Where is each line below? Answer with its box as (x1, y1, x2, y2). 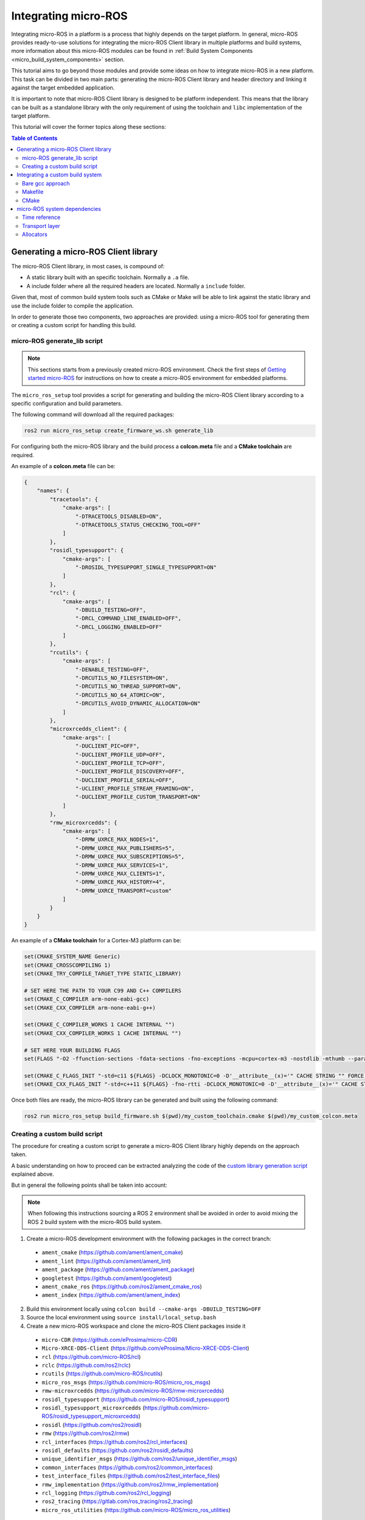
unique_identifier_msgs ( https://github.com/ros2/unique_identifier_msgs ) (41, 1455, 237, 1462)
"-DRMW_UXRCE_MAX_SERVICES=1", (75, 862, 169, 869)
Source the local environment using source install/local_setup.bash (26, 1314, 217, 1321)
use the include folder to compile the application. (11, 302, 134, 309)
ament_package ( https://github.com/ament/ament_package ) (41, 1266, 195, 1273)
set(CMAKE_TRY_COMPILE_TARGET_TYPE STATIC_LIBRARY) (24, 970, 182, 977)
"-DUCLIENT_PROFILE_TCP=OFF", (75, 759, 165, 766)
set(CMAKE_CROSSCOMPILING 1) (24, 961, 111, 969)
